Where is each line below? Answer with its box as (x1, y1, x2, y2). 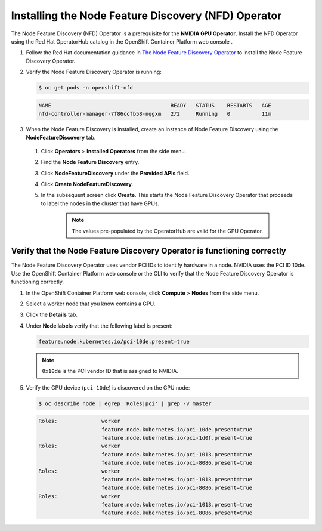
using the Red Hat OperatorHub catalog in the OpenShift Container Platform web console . (11, 38, 233, 45)
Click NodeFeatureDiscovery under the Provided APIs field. (41, 169, 190, 177)
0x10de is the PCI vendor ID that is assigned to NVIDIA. (42, 368, 178, 375)
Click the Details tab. (26, 311, 78, 319)
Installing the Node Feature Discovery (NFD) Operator (11, 9, 282, 22)
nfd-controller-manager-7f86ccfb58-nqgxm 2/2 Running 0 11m (38, 110, 271, 118)
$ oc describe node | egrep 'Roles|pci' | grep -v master (38, 400, 212, 407)
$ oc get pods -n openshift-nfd (38, 84, 134, 91)
